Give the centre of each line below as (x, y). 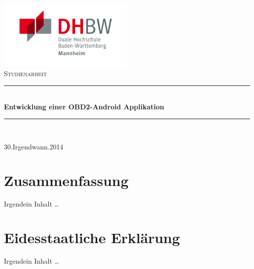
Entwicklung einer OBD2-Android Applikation (84, 107)
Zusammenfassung (66, 180)
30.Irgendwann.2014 (34, 147)
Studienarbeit (25, 73)
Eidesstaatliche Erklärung (92, 237)
